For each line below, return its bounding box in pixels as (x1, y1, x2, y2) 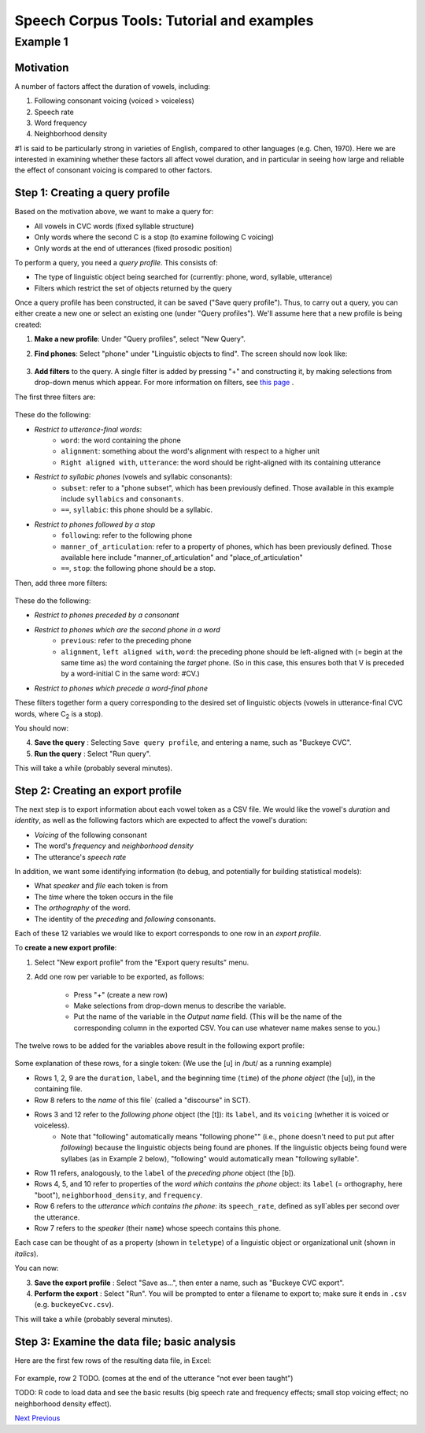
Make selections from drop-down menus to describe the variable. (73, 1001, 286, 1010)
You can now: (14, 1264, 59, 1273)
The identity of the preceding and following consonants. (34, 914, 216, 924)
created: (14, 320, 42, 329)
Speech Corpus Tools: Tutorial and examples (14, 12, 314, 29)
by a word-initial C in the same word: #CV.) (61, 669, 200, 679)
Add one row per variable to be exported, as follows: (34, 972, 205, 982)
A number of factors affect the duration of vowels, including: (14, 81, 211, 91)
